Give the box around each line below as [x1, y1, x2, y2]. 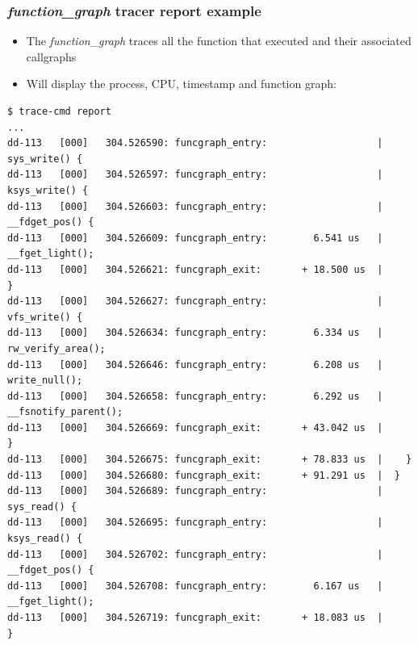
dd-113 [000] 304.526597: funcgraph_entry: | [7, 169, 383, 181]
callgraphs [26, 48, 77, 65]
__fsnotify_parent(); [7, 406, 123, 418]
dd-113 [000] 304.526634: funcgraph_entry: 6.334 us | [7, 327, 383, 339]
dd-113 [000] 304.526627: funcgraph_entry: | [7, 295, 383, 308]
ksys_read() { [7, 533, 83, 545]
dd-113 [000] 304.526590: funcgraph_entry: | [7, 137, 383, 149]
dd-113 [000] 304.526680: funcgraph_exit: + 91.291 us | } [7, 469, 400, 481]
